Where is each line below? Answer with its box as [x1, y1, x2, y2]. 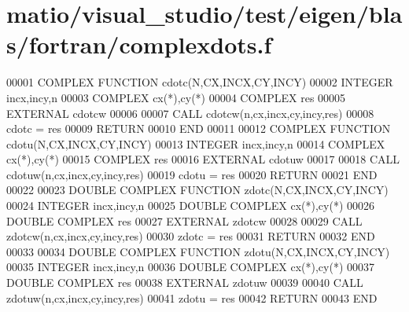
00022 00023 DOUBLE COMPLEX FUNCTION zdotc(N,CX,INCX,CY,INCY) [6, 182, 389, 198]
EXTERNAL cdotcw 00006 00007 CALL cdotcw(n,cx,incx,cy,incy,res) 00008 [6, 105, 374, 121]
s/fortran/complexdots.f [6, 28, 272, 61]
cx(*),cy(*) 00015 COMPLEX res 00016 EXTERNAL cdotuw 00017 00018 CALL [6, 151, 400, 167]
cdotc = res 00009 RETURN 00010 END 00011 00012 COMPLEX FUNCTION [6, 120, 391, 137]
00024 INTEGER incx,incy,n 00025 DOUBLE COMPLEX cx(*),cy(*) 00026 [6, 197, 374, 214]
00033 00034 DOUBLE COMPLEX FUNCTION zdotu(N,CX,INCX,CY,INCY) [6, 243, 390, 259]
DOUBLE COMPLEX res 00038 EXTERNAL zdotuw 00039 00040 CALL [6, 274, 363, 291]
